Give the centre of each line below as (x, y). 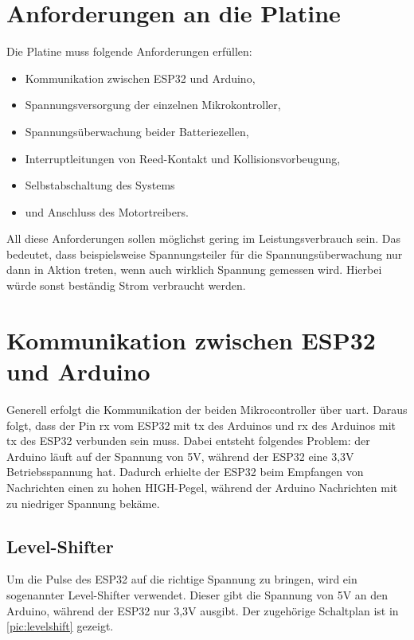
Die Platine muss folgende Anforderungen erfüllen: (129, 51)
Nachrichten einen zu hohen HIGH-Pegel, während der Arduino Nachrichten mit (202, 487)
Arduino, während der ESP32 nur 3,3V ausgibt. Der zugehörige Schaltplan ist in (203, 610)
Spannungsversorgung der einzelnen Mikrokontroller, (153, 105)
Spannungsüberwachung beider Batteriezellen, (137, 131)
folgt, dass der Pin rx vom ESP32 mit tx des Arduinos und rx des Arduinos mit (201, 425)
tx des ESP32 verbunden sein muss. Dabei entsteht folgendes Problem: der (188, 441)
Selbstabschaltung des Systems (100, 185)
